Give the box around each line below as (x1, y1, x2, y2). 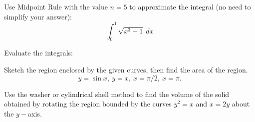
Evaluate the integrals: (4, 47, 73, 58)
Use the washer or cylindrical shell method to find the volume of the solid (4, 88, 230, 99)
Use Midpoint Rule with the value (4, 1, 108, 11)
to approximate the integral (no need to (129, 1, 251, 11)
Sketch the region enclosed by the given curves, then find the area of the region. (4, 64, 248, 75)
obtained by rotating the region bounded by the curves (4, 98, 172, 109)
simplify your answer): (4, 11, 72, 21)
